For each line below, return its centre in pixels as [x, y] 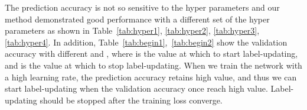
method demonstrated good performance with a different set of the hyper [137, 19]
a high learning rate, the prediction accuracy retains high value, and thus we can [151, 77]
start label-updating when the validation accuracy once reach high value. [136, 88]
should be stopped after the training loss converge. [131, 100]
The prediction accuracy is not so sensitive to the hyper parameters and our [142, 7]
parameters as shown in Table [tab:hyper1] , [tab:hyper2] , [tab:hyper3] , [132, 30]
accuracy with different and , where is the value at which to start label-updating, [151, 54]
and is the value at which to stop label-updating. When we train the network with [153, 65]
